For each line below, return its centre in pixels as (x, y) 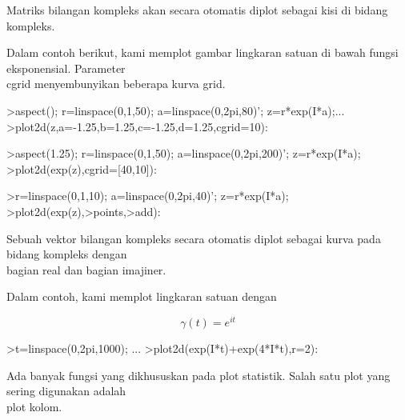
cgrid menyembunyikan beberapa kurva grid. (116, 84)
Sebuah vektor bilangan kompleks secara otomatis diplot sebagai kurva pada (194, 238)
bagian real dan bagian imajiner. (86, 269)
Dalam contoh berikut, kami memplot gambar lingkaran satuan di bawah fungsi (202, 52)
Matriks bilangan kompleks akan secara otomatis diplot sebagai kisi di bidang (197, 10)
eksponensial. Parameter (66, 68)
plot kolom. (34, 406)
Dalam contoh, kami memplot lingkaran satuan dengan (142, 296)
